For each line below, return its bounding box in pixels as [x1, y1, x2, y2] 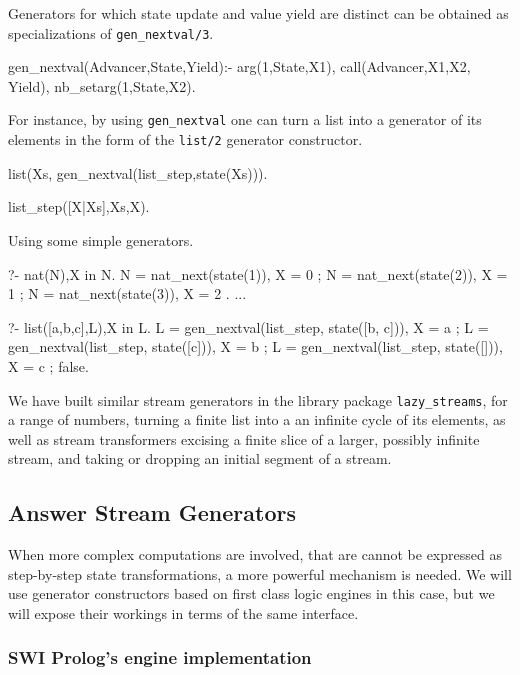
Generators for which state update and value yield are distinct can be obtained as [8, 3, 509, 23]
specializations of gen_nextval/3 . [8, 22, 214, 43]
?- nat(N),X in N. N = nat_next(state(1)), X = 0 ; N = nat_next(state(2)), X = [8, 263, 508, 284]
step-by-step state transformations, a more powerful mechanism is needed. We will [8, 563, 512, 584]
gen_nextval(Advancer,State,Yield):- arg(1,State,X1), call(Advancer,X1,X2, [8, 56, 471, 77]
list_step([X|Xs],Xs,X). [8, 196, 150, 217]
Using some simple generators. [8, 229, 194, 250]
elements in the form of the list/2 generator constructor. [8, 129, 363, 150]
